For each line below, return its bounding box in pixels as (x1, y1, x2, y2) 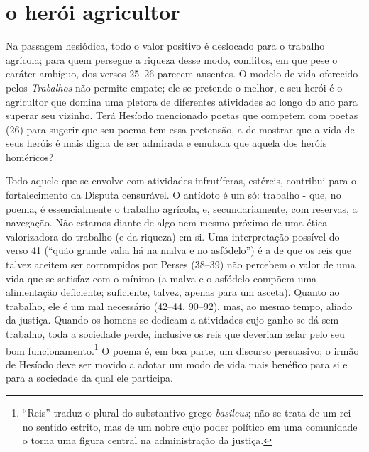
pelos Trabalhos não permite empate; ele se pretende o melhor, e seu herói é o (6, 79, 343, 94)
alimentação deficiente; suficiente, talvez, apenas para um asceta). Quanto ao (6, 285, 340, 299)
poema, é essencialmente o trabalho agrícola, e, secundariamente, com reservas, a (6, 201, 358, 216)
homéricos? (6, 149, 54, 164)
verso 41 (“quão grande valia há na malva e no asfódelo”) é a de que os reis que (6, 243, 351, 258)
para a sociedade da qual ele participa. (6, 370, 173, 385)
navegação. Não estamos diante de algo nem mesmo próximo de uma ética (6, 215, 328, 230)
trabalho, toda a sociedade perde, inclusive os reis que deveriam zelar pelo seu (6, 326, 345, 341)
